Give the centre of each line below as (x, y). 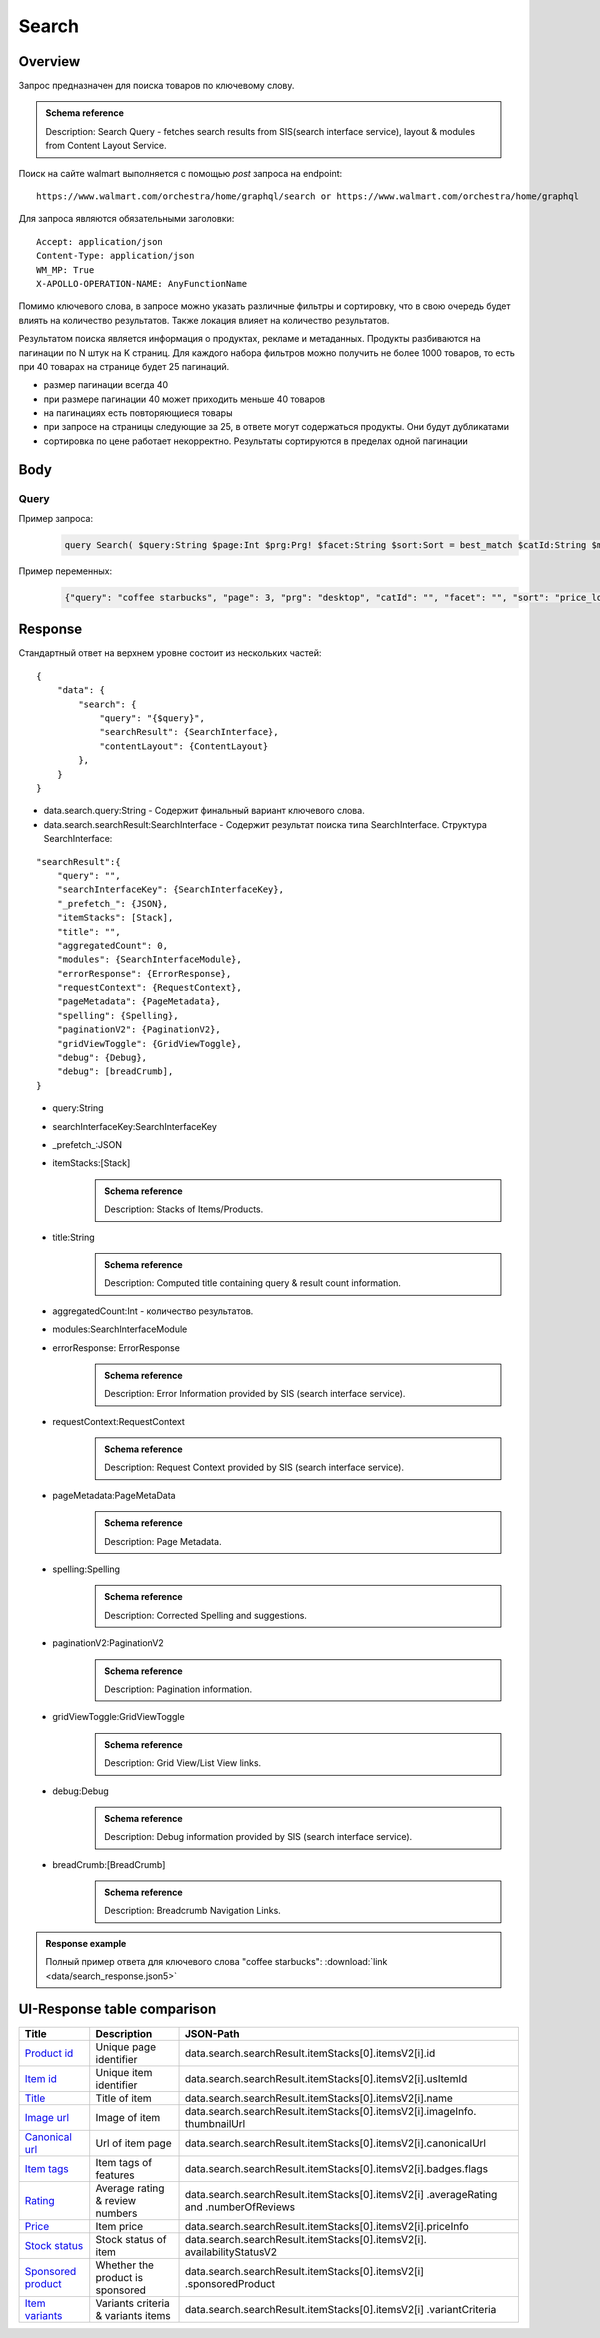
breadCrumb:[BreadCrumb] (109, 1864)
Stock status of (131, 2239)
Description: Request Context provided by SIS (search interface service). (254, 1467)
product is (119, 2277)
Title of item (123, 2098)
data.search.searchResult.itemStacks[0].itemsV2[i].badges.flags (336, 2168)
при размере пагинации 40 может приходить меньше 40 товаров (184, 399)
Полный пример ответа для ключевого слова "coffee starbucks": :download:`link (216, 1962)
